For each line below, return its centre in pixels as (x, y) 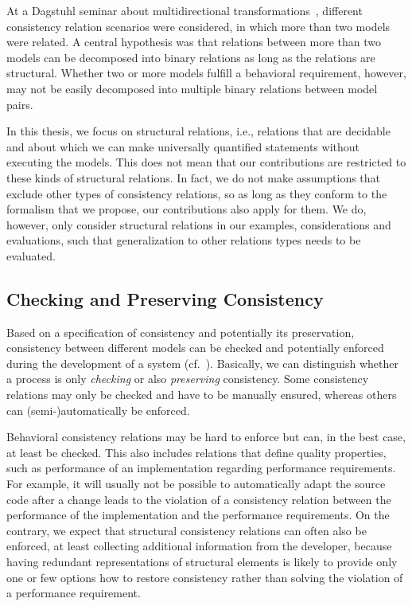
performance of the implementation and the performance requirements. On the (198, 515)
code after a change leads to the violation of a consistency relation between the (199, 499)
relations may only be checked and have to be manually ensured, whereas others (202, 395)
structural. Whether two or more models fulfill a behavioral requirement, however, (206, 73)
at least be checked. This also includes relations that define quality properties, (196, 452)
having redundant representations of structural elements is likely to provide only (202, 562)
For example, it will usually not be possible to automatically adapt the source (196, 484)
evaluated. (31, 255)
